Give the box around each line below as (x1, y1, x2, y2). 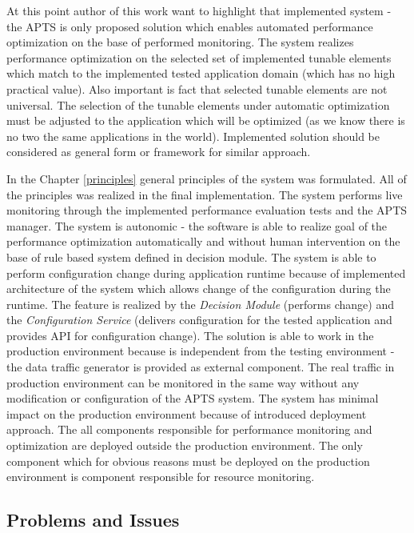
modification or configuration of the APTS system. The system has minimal (6, 390, 379, 407)
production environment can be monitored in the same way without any (6, 374, 360, 391)
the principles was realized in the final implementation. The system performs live (6, 186, 403, 202)
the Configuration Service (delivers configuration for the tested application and (6, 311, 392, 328)
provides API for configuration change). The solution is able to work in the (6, 327, 374, 343)
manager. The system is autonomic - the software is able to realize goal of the (6, 217, 388, 234)
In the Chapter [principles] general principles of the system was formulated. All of (6, 170, 407, 186)
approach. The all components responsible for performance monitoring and (6, 421, 372, 438)
